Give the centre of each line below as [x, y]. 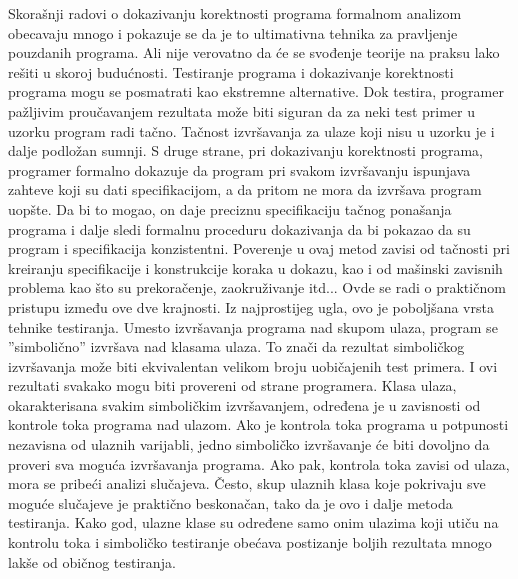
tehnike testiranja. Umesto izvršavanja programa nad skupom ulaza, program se [253, 326]
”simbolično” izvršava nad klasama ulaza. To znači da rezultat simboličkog [236, 346]
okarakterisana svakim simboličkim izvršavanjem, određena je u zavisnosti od [244, 404]
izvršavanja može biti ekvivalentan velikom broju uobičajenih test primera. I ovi [253, 365]
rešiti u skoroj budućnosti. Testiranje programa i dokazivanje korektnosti [231, 71]
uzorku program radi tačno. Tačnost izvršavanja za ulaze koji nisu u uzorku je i [251, 130]
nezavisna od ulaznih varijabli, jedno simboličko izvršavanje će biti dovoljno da [249, 444]
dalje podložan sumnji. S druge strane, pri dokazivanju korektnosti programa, [245, 150]
